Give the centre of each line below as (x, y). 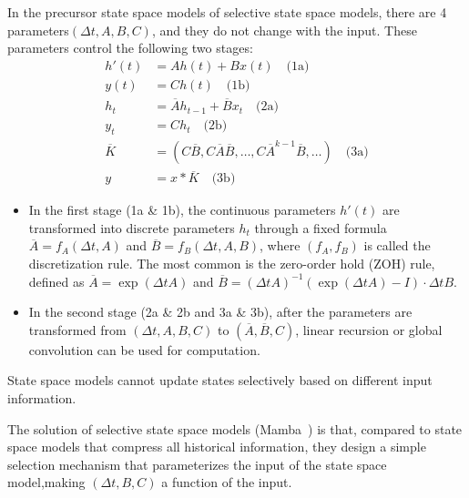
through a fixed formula (321, 227)
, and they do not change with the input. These (284, 30)
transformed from (77, 329)
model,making (46, 482)
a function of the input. (227, 482)
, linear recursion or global (369, 329)
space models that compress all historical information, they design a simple (217, 447)
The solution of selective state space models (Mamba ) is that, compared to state (235, 428)
